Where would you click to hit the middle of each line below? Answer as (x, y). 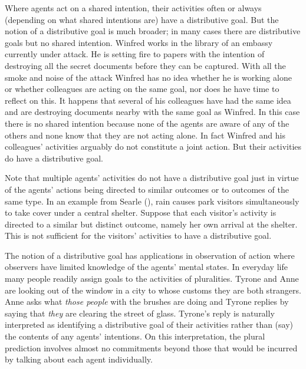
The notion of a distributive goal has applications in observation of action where (150, 255)
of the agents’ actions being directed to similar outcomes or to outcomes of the (147, 189)
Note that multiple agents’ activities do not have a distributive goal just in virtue (152, 178)
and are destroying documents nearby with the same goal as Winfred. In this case (152, 112)
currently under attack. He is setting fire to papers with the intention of (135, 54)
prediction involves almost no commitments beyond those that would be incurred (151, 347)
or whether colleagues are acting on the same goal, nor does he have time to (142, 89)
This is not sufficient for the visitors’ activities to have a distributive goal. (138, 235)
